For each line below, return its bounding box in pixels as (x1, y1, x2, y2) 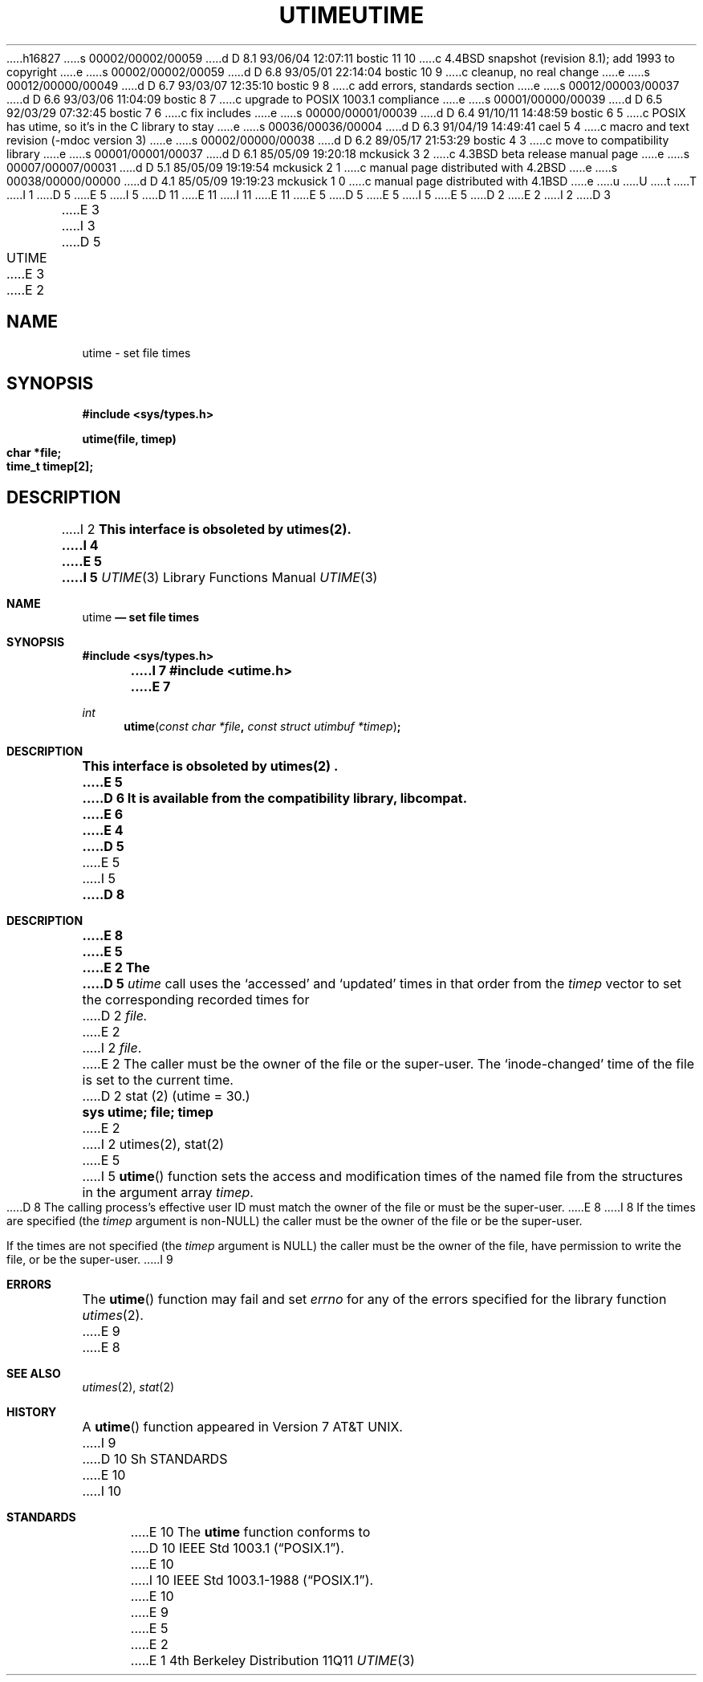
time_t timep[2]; (6, 459, 94, 474)
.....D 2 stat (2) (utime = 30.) (82, 1088, 250, 1105)
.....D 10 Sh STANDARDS (82, 1451, 228, 1468)
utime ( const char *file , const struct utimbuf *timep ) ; (124, 719, 401, 734)
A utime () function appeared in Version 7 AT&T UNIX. (82, 1419, 403, 1436)
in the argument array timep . (82, 1184, 254, 1201)
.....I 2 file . (82, 1040, 142, 1057)
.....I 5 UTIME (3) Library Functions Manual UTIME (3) (61, 569, 378, 586)
